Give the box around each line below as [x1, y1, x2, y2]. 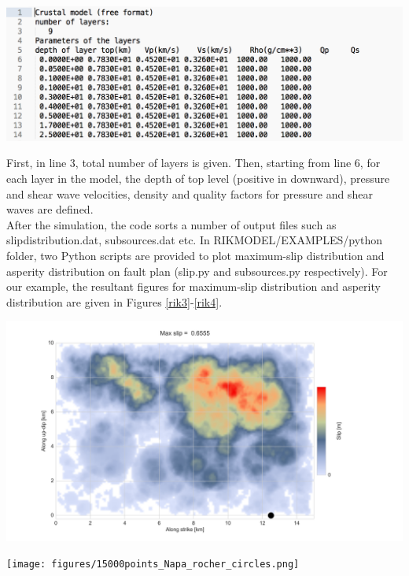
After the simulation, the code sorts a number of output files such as [6, 216, 337, 232]
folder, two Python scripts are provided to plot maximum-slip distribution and [6, 247, 385, 263]
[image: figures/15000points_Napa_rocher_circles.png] [6, 559, 300, 570]
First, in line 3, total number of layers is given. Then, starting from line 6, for [6, 154, 381, 171]
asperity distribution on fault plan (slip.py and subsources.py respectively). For [6, 262, 388, 279]
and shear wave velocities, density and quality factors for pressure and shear [6, 185, 373, 202]
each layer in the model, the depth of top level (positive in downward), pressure [6, 169, 390, 186]
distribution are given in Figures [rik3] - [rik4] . [6, 293, 223, 310]
